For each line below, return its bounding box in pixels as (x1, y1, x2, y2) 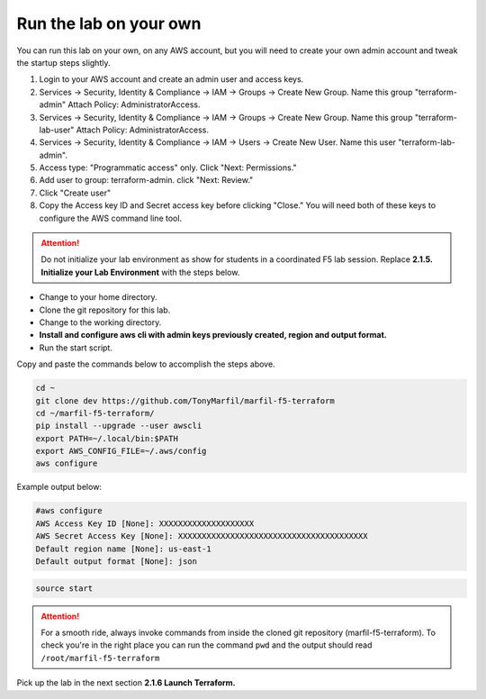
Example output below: (16, 482, 103, 493)
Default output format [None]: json (35, 557, 198, 567)
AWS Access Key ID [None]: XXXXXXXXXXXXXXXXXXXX (35, 518, 255, 529)
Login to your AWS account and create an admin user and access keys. (39, 74, 304, 85)
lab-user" (39, 124, 75, 135)
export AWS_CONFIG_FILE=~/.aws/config (35, 446, 207, 457)
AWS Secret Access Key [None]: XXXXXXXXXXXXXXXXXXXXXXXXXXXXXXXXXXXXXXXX (35, 531, 368, 541)
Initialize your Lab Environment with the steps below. (40, 267, 240, 277)
